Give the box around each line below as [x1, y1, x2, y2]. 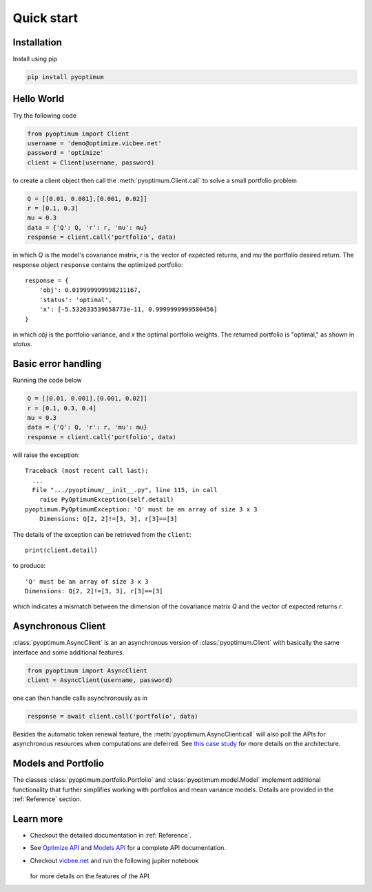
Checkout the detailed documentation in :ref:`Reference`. [30, 831, 192, 840]
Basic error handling [12, 358, 102, 370]
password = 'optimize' [27, 149, 104, 157]
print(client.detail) [25, 546, 98, 554]
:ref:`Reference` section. [12, 795, 82, 803]
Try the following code [12, 111, 77, 120]
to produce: [12, 562, 46, 570]
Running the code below [12, 376, 82, 385]
